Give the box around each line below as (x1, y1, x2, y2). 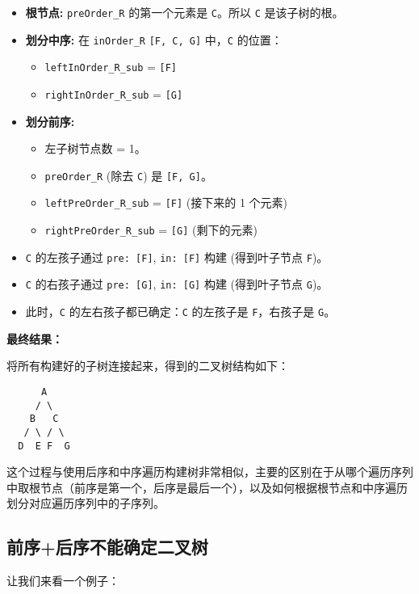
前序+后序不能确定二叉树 (6, 534, 208, 559)
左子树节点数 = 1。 (44, 140, 146, 157)
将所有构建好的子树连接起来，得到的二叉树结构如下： (6, 357, 289, 374)
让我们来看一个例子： (6, 572, 119, 589)
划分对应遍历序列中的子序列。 (6, 495, 165, 512)
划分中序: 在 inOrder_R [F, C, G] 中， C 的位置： (25, 31, 283, 48)
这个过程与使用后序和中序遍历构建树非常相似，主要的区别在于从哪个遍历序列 (6, 463, 413, 480)
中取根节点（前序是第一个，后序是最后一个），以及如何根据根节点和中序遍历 (6, 478, 408, 495)
